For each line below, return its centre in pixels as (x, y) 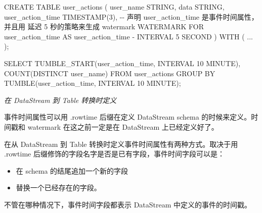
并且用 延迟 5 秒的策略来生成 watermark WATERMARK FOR (104, 26)
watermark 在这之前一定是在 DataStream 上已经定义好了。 (123, 126)
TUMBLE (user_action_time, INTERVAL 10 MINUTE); (93, 83)
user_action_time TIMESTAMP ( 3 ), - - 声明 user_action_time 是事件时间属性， (131, 16)
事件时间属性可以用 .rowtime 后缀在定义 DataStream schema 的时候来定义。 (128, 117)
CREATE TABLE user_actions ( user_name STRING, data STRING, (114, 7)
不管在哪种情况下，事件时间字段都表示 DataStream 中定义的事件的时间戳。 (128, 204)
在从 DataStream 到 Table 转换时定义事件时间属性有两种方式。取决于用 (121, 144)
